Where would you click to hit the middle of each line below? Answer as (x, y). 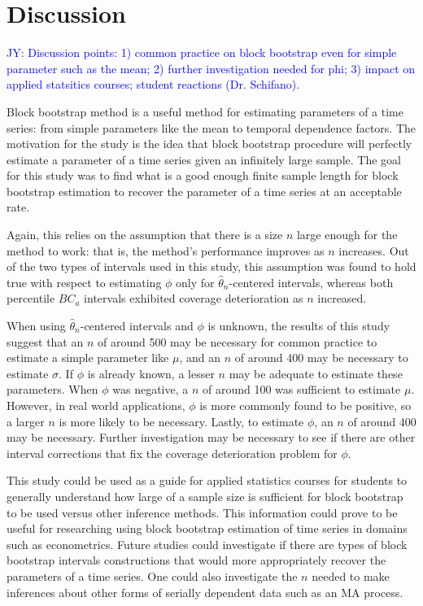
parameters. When (52, 389)
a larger (26, 421)
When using (36, 326)
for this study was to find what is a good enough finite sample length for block (203, 175)
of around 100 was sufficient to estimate (301, 389)
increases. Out (374, 250)
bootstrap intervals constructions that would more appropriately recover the (196, 560)
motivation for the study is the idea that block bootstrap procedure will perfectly (209, 144)
